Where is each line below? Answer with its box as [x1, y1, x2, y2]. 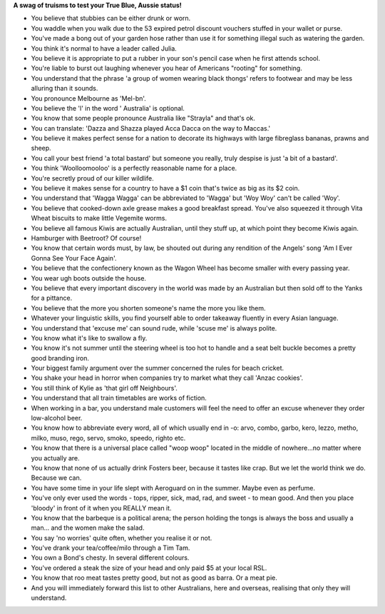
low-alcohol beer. [31, 414, 83, 423]
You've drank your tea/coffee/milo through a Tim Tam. [31, 543, 190, 553]
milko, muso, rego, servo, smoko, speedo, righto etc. [31, 433, 186, 442]
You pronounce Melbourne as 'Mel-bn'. [31, 94, 146, 103]
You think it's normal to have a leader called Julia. [31, 44, 178, 53]
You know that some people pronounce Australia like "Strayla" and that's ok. [31, 114, 256, 123]
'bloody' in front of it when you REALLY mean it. [31, 503, 172, 512]
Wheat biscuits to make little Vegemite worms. [31, 214, 168, 223]
